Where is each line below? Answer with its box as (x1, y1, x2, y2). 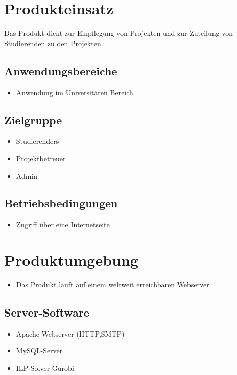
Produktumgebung (4, 249, 138, 270)
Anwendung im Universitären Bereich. (16, 87, 135, 97)
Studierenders (16, 136, 59, 147)
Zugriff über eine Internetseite (16, 219, 110, 230)
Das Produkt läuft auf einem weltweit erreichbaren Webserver (16, 279, 209, 290)
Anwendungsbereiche (4, 62, 117, 78)
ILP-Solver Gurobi (16, 363, 74, 373)
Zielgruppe (4, 112, 62, 128)
